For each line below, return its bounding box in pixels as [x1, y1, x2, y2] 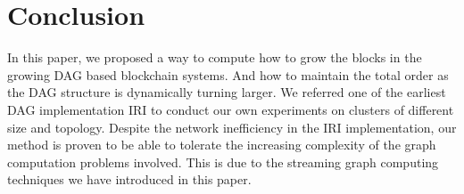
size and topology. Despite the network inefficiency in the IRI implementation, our [7, 117, 457, 136]
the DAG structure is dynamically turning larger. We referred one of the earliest [7, 83, 446, 101]
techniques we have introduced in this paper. [7, 170, 252, 189]
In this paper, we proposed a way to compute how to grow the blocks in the [7, 48, 422, 67]
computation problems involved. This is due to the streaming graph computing [7, 152, 439, 171]
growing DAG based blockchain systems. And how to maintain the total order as [7, 65, 449, 84]
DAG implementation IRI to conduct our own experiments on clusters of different [7, 100, 454, 118]
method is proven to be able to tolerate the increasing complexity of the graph [7, 135, 436, 154]
